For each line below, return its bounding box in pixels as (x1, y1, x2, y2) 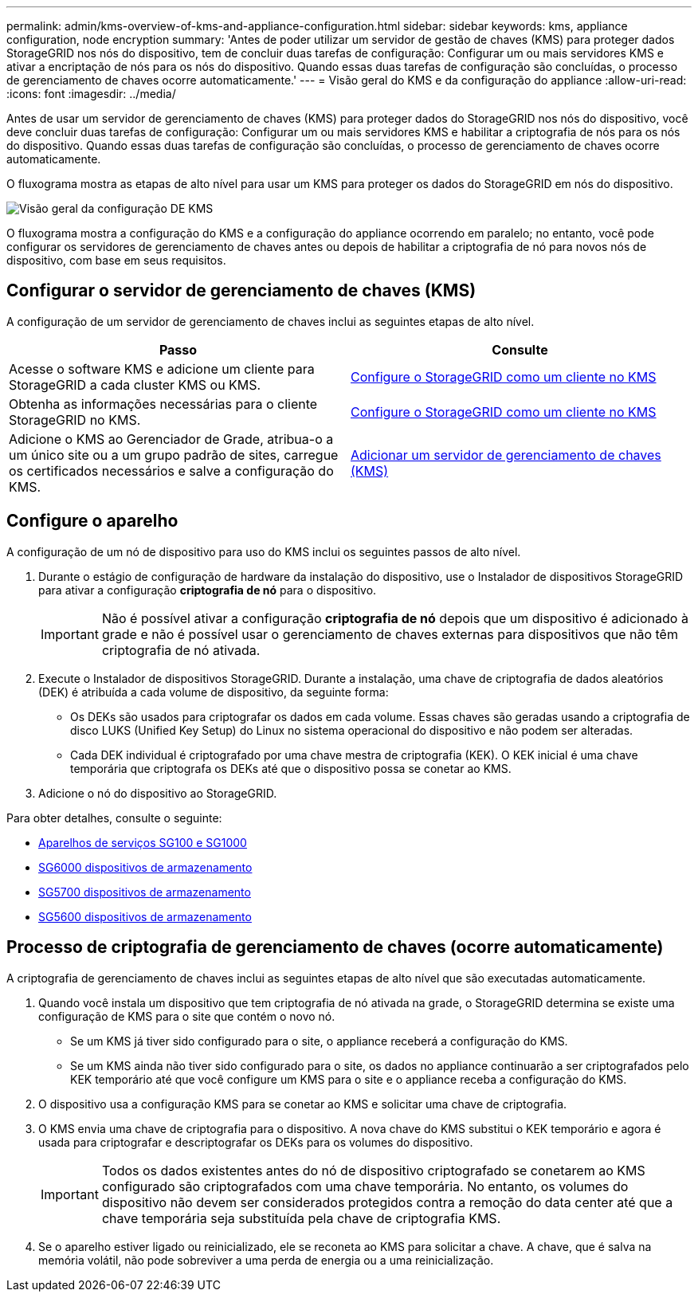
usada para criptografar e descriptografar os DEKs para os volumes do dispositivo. (38, 1135, 473, 1149)
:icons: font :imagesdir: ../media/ (6, 87, 176, 100)
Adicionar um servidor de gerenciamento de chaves (351, 446, 661, 463)
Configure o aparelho (6, 511, 178, 531)
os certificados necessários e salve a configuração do (9, 462, 334, 479)
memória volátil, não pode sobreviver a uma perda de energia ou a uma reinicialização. (38, 1253, 494, 1267)
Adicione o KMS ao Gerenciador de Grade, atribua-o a (9, 430, 334, 447)
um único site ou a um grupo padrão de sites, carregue (9, 446, 339, 463)
